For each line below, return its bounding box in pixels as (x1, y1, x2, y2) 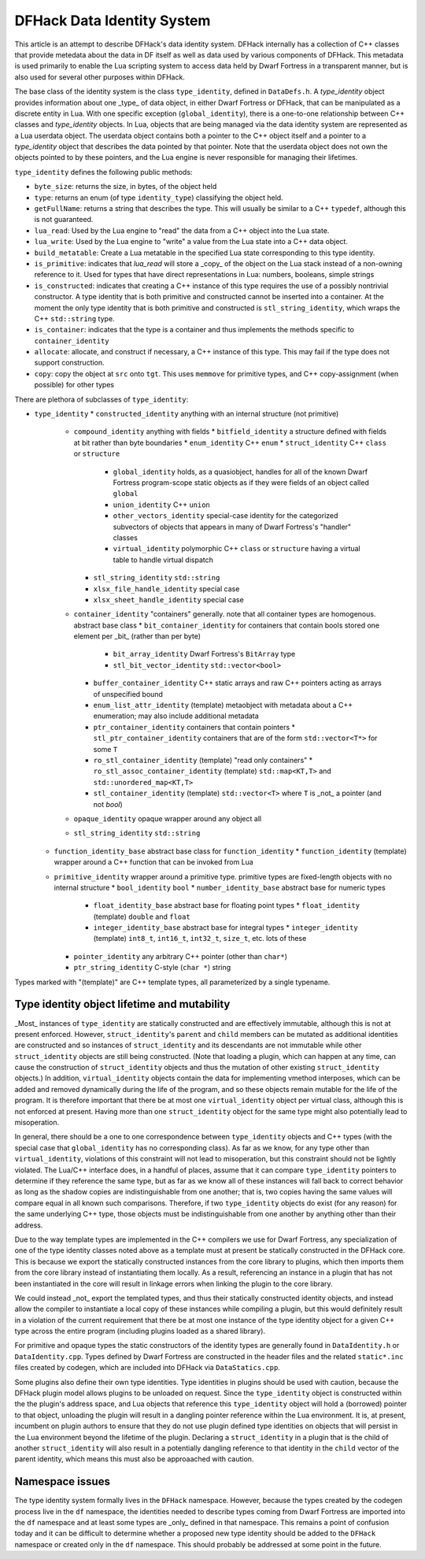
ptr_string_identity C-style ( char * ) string (73, 963, 231, 972)
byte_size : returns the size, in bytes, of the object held (34, 182, 217, 191)
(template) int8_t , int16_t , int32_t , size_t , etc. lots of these (93, 934, 307, 943)
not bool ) (93, 799, 124, 809)
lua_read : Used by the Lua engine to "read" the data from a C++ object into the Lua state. (34, 225, 330, 235)
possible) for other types (34, 380, 114, 390)
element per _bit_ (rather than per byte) (73, 631, 201, 641)
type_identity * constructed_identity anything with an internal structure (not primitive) (34, 409, 339, 419)
